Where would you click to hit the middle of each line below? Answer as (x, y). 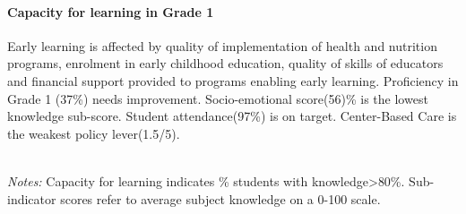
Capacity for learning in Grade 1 (111, 11)
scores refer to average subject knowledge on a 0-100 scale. (220, 198)
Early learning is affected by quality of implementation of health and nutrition (222, 45)
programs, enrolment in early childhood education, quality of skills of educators (225, 63)
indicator (32, 198)
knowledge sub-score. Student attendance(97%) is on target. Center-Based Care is (232, 116)
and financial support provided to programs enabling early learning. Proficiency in (233, 80)
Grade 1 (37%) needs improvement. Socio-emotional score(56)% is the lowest (218, 98)
